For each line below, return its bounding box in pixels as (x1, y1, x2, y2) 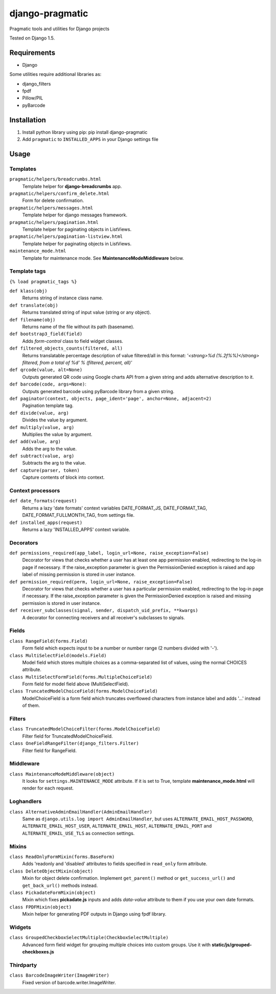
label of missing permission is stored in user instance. (22, 572, 135, 578)
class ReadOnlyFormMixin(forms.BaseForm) (9, 854, 115, 860)
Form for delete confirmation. (22, 197, 84, 204)
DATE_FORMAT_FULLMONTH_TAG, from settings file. (22, 512, 135, 518)
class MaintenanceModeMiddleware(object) (9, 771, 115, 777)
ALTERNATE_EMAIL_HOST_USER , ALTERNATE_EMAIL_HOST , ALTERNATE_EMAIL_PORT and (22, 823, 212, 829)
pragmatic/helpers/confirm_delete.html (9, 191, 109, 197)
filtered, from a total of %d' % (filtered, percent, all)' (22, 359, 132, 366)
